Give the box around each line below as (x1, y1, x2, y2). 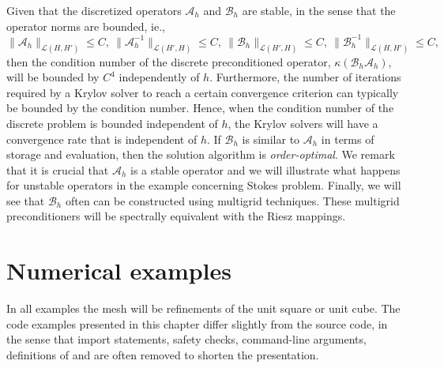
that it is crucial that (6, 161, 109, 178)
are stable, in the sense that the (242, 2, 396, 18)
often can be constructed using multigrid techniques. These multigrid (65, 192, 400, 208)
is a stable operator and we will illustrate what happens (130, 161, 401, 178)
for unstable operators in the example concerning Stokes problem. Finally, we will (6, 177, 401, 193)
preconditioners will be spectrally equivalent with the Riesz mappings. (6, 208, 346, 224)
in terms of (321, 130, 374, 147)
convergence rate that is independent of (6, 130, 198, 147)
